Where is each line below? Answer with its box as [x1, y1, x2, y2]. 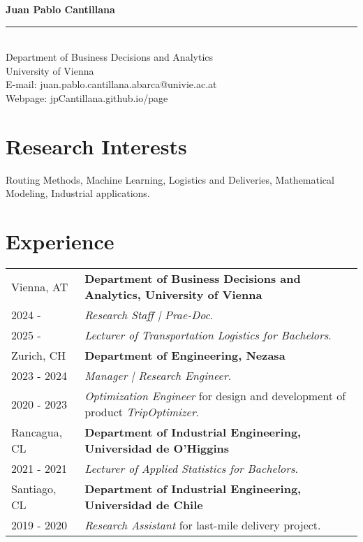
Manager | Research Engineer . [84, 367, 232, 383]
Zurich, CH [11, 347, 66, 363]
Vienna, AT [11, 278, 68, 295]
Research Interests [6, 131, 187, 160]
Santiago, [11, 481, 57, 497]
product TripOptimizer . [84, 404, 200, 420]
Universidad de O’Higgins [84, 440, 230, 456]
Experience [6, 227, 114, 256]
